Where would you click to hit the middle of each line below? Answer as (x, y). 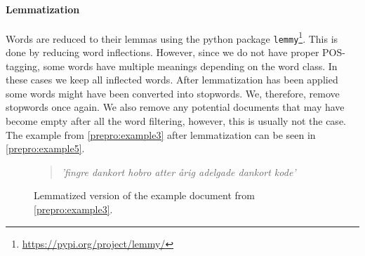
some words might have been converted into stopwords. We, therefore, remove (173, 93)
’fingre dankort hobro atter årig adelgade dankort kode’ (179, 171)
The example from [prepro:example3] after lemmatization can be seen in (161, 134)
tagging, (23, 66)
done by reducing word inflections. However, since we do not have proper (162, 52)
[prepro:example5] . (45, 148)
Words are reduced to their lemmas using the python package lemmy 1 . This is (172, 37)
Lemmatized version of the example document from (144, 195)
